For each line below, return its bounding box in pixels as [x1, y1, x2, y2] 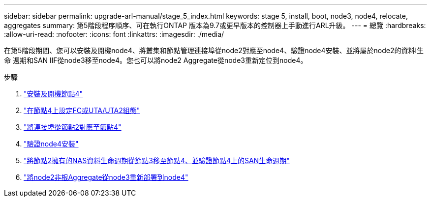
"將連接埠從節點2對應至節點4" [24, 123, 122, 131]
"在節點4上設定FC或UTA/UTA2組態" [24, 106, 140, 115]
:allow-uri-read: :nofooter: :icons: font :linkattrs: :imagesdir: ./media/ [4, 30, 224, 38]
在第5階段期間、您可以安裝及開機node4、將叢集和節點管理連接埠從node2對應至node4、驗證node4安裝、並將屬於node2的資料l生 [4, 46, 424, 55]
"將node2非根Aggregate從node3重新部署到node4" [24, 173, 188, 181]
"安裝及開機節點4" [24, 89, 83, 98]
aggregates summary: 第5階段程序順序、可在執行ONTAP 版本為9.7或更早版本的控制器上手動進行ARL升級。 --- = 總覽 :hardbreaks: [4, 21, 426, 29]
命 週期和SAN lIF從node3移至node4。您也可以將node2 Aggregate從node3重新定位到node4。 [4, 56, 308, 64]
